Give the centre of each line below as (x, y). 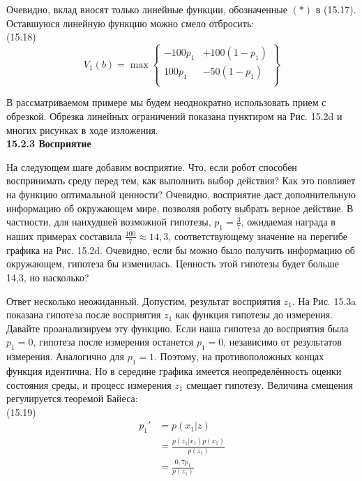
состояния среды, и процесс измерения (89, 384)
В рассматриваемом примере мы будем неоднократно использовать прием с (166, 102)
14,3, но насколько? (48, 277)
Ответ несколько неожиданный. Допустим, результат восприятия (143, 301)
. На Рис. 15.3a (324, 301)
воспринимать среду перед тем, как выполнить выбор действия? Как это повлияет (181, 180)
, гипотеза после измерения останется (113, 342)
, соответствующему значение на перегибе (258, 236)
